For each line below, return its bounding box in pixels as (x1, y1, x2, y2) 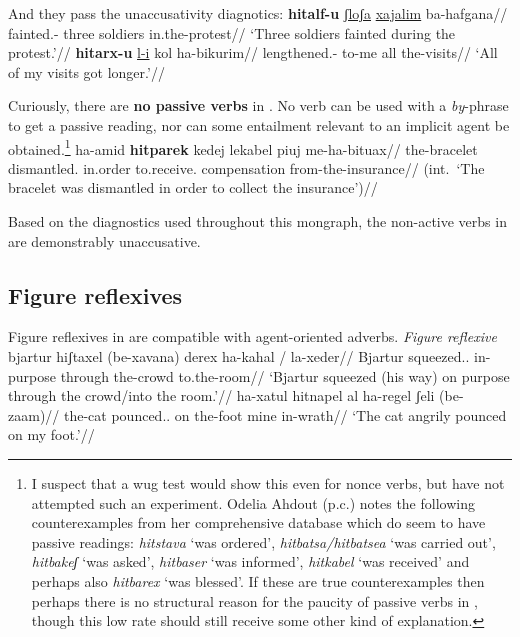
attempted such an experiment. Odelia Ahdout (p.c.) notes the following (31, 492, 475, 513)
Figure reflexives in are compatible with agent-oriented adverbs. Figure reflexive (8, 326, 497, 347)
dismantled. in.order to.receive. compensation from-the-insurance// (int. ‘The (8, 157, 485, 178)
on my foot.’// (8, 424, 95, 445)
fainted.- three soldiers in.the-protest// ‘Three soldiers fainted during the (8, 22, 456, 43)
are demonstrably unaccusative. (8, 230, 201, 251)
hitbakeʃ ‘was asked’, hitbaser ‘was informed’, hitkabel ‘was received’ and (31, 551, 470, 572)
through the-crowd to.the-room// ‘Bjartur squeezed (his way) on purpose (60, 365, 510, 386)
